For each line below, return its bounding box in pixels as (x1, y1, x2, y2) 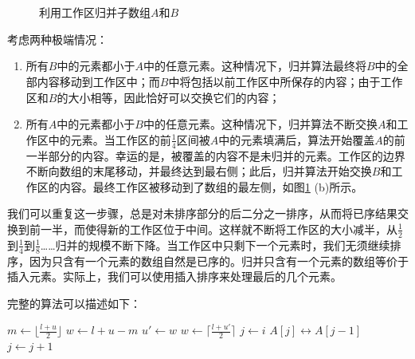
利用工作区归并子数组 (39, 4, 151, 21)
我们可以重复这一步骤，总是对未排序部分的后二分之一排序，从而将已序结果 (7, 205, 397, 222)
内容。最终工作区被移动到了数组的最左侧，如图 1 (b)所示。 (59, 178, 363, 195)
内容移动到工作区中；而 (37, 73, 160, 89)
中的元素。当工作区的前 (48, 131, 171, 148)
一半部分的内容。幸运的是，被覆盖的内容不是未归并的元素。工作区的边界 (25, 147, 405, 164)
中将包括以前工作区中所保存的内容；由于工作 (168, 73, 403, 89)
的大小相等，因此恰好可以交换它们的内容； (57, 89, 280, 105)
